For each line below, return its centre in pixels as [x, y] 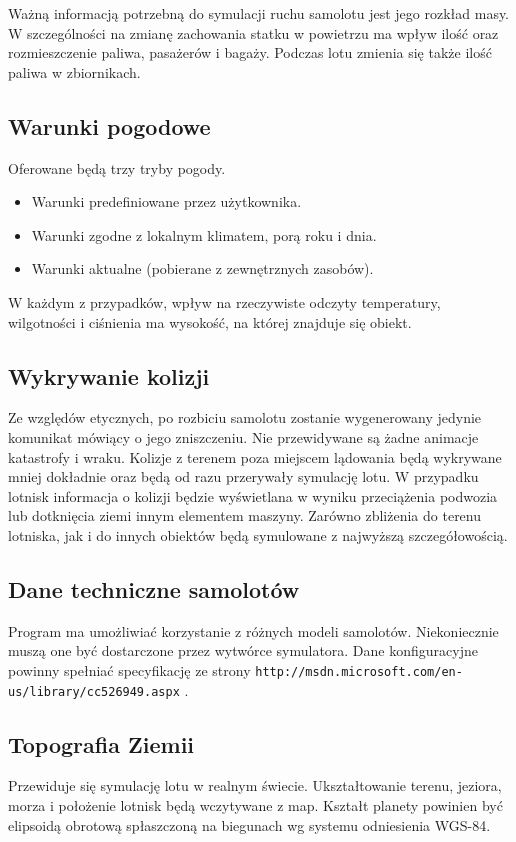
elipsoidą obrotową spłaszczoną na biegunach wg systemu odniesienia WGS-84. [249, 824]
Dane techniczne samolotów [154, 588]
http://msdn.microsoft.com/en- [359, 671]
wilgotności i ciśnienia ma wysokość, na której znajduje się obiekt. [210, 321]
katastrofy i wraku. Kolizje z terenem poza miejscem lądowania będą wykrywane [255, 456]
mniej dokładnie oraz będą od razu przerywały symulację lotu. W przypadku [243, 476]
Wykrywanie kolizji [109, 375]
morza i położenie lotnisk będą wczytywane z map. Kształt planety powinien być [255, 805]
